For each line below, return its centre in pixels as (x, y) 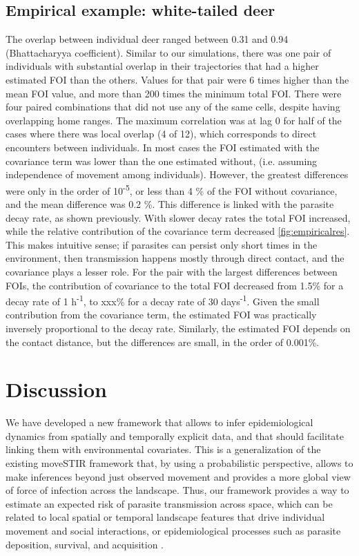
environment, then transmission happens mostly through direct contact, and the (175, 258)
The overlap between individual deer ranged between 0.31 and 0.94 (147, 39)
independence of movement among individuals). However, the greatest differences (177, 174)
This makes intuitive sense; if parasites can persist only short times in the (162, 244)
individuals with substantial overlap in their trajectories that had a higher (162, 66)
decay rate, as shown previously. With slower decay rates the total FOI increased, (178, 217)
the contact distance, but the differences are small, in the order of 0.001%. (163, 342)
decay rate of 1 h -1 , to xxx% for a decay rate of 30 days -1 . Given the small (163, 300)
